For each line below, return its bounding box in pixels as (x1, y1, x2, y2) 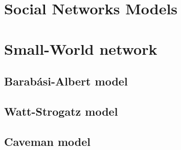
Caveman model (4, 133, 91, 149)
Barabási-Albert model (4, 73, 128, 89)
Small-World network (4, 38, 157, 59)
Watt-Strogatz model (4, 103, 118, 119)
